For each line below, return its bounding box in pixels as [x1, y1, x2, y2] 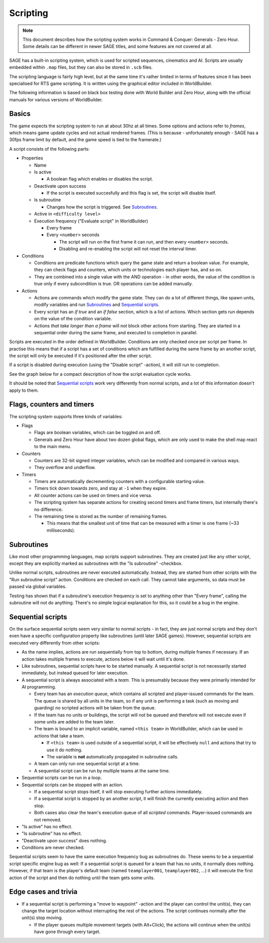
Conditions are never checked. [21, 845, 85, 851]
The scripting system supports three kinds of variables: [9, 413, 123, 419]
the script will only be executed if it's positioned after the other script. [9, 353, 152, 359]
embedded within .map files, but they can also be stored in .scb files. [9, 64, 153, 70]
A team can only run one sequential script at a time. [34, 761, 140, 767]
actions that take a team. [34, 732, 85, 738]
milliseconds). [46, 527, 76, 533]
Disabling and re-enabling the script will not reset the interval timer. [59, 246, 197, 252]
